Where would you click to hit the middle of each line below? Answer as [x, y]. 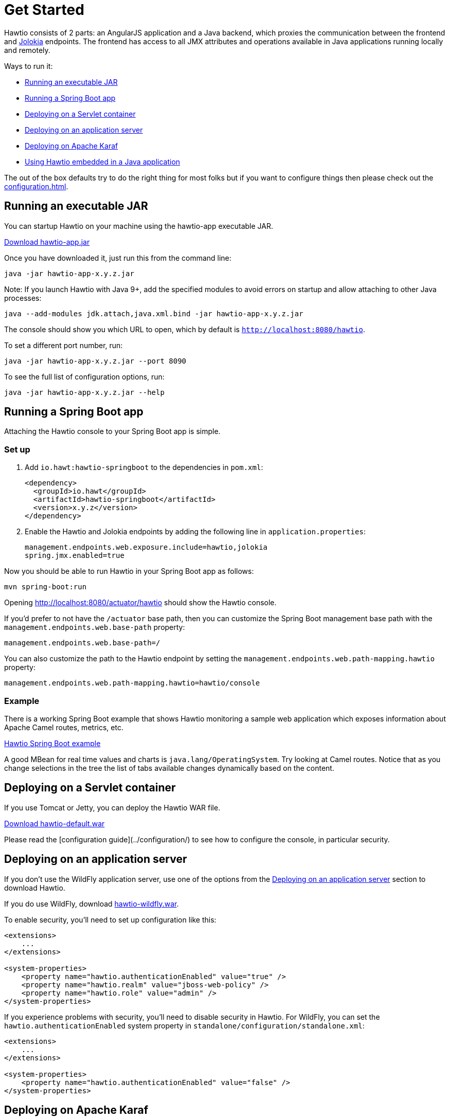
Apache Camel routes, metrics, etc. [64, 727]
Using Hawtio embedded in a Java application [103, 161]
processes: [23, 298]
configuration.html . [36, 186]
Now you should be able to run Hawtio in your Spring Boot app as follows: [129, 571]
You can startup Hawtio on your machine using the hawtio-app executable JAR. [139, 226]
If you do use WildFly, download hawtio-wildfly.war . [92, 904]
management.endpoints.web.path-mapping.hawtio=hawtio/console [132, 683]
